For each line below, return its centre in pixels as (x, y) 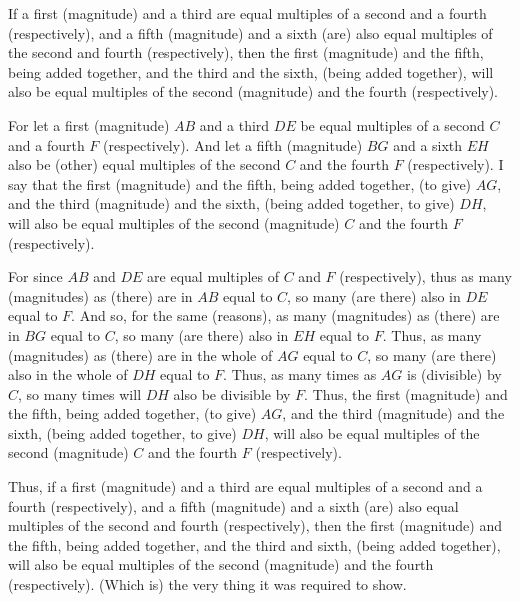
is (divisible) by (454, 374)
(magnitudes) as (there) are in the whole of (140, 354)
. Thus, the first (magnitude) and (406, 393)
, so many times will (80, 393)
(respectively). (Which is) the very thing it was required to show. (207, 584)
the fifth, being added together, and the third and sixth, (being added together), (254, 544)
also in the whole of (68, 374)
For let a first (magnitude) (89, 124)
